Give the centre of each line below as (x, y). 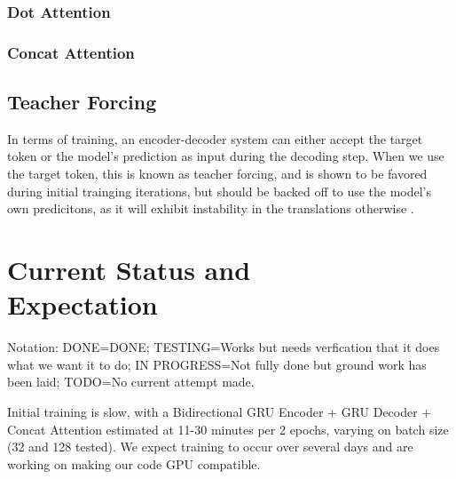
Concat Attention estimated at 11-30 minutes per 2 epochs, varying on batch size (228, 429)
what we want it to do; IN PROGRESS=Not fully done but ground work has (217, 364)
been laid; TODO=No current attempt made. (131, 382)
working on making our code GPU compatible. (134, 463)
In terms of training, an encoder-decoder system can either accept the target (215, 138)
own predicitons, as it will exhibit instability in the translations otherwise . (211, 208)
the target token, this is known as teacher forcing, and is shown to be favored (217, 174)
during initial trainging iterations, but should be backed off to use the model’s (220, 191)
